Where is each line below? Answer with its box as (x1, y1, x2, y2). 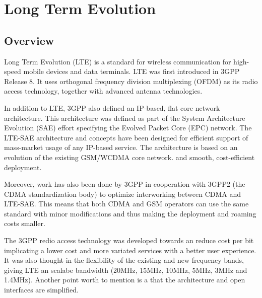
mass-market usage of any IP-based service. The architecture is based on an (4, 142, 238, 153)
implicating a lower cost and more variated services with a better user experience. (4, 245, 256, 255)
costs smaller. (4, 218, 45, 229)
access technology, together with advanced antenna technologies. (4, 86, 203, 96)
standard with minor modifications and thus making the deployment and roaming (4, 208, 256, 218)
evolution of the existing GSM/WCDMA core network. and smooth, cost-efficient (4, 152, 255, 162)
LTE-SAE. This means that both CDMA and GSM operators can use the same (4, 198, 249, 209)
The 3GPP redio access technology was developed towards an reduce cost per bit (4, 235, 254, 246)
